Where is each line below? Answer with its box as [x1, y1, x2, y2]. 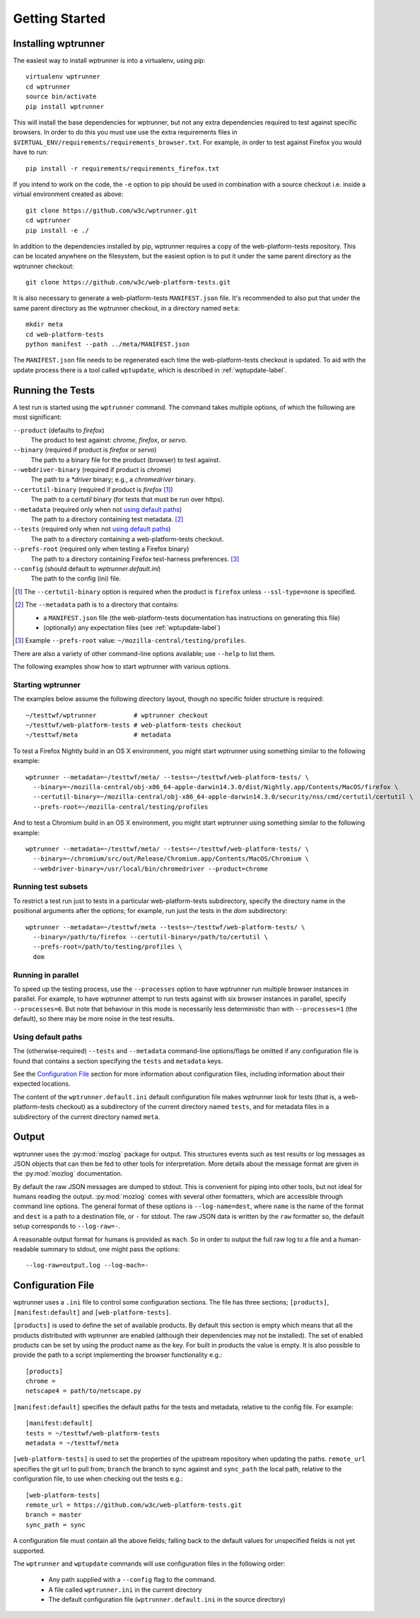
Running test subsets [13, 882, 88, 892]
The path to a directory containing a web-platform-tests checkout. [30, 534, 224, 543]
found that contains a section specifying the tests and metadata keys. [13, 1057, 223, 1065]
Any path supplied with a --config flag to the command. [48, 1576, 216, 1584]
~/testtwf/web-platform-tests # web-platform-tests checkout [25, 721, 242, 729]
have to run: [13, 148, 49, 156]
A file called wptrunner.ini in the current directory [48, 1585, 202, 1594]
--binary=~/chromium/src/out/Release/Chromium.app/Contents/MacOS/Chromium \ [33, 855, 309, 863]
